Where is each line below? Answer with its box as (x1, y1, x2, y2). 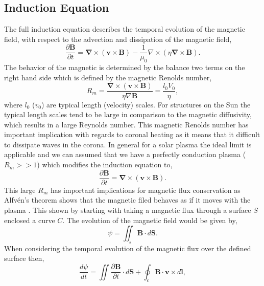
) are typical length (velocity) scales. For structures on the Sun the (41, 99, 251, 109)
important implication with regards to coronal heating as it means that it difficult (4, 129, 260, 140)
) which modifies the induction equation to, (37, 159, 173, 170)
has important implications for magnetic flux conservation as (50, 184, 241, 195)
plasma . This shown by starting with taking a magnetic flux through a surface (4, 204, 251, 215)
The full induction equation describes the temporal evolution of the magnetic (4, 24, 245, 34)
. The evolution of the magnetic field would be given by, (62, 214, 237, 225)
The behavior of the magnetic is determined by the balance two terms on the (4, 62, 245, 73)
